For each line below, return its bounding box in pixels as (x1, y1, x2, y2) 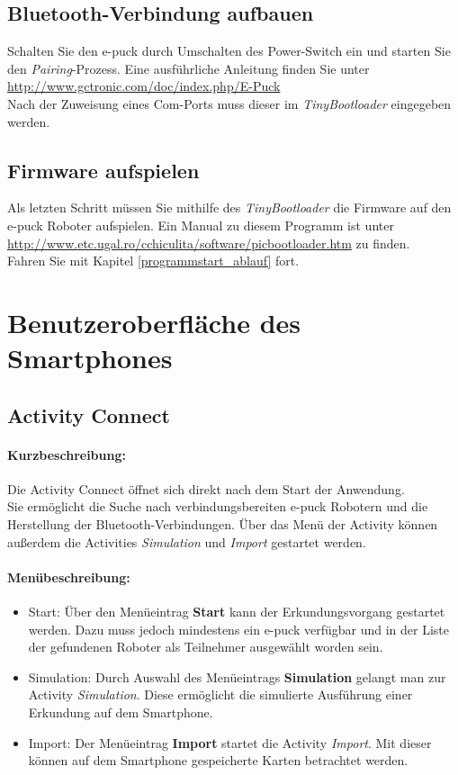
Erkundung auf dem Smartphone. (28, 703, 213, 722)
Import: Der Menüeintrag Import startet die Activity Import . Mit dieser (28, 733, 432, 752)
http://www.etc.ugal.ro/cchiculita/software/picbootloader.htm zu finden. (7, 233, 410, 252)
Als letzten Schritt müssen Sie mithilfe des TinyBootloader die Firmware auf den (7, 198, 452, 217)
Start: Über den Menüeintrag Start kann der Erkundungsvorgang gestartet (28, 602, 445, 621)
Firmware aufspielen (7, 156, 200, 184)
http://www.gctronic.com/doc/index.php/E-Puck (7, 77, 281, 95)
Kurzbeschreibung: (7, 445, 126, 464)
